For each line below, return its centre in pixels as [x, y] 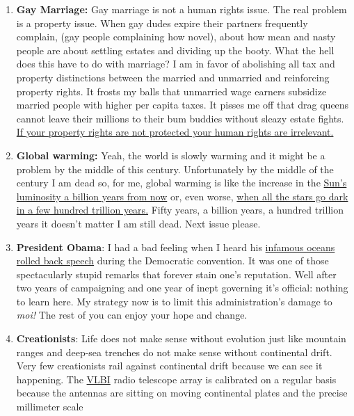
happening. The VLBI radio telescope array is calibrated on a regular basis [176, 379]
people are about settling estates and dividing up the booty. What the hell [175, 50]
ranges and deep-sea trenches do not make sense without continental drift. [174, 352]
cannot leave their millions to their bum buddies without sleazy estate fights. [180, 118]
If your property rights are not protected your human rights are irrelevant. [175, 132]
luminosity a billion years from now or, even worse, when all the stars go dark [182, 196]
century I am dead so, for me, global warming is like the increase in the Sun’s [182, 183]
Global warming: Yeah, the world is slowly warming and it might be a [171, 155]
